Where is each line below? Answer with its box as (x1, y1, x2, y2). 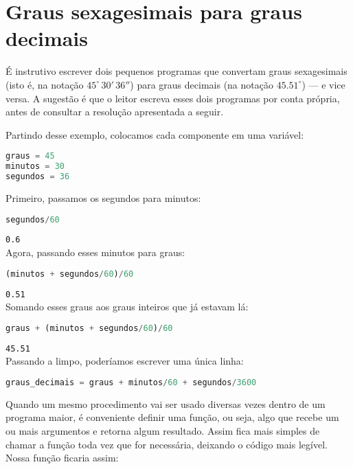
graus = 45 (5, 151, 55, 161)
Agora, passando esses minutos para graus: (5, 245, 185, 260)
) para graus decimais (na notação (130, 77, 273, 91)
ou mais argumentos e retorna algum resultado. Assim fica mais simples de (5, 423, 320, 437)
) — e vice (301, 77, 345, 91)
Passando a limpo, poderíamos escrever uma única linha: (5, 354, 244, 368)
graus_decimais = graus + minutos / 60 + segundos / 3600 (5, 377, 257, 387)
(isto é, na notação (5, 77, 84, 91)
